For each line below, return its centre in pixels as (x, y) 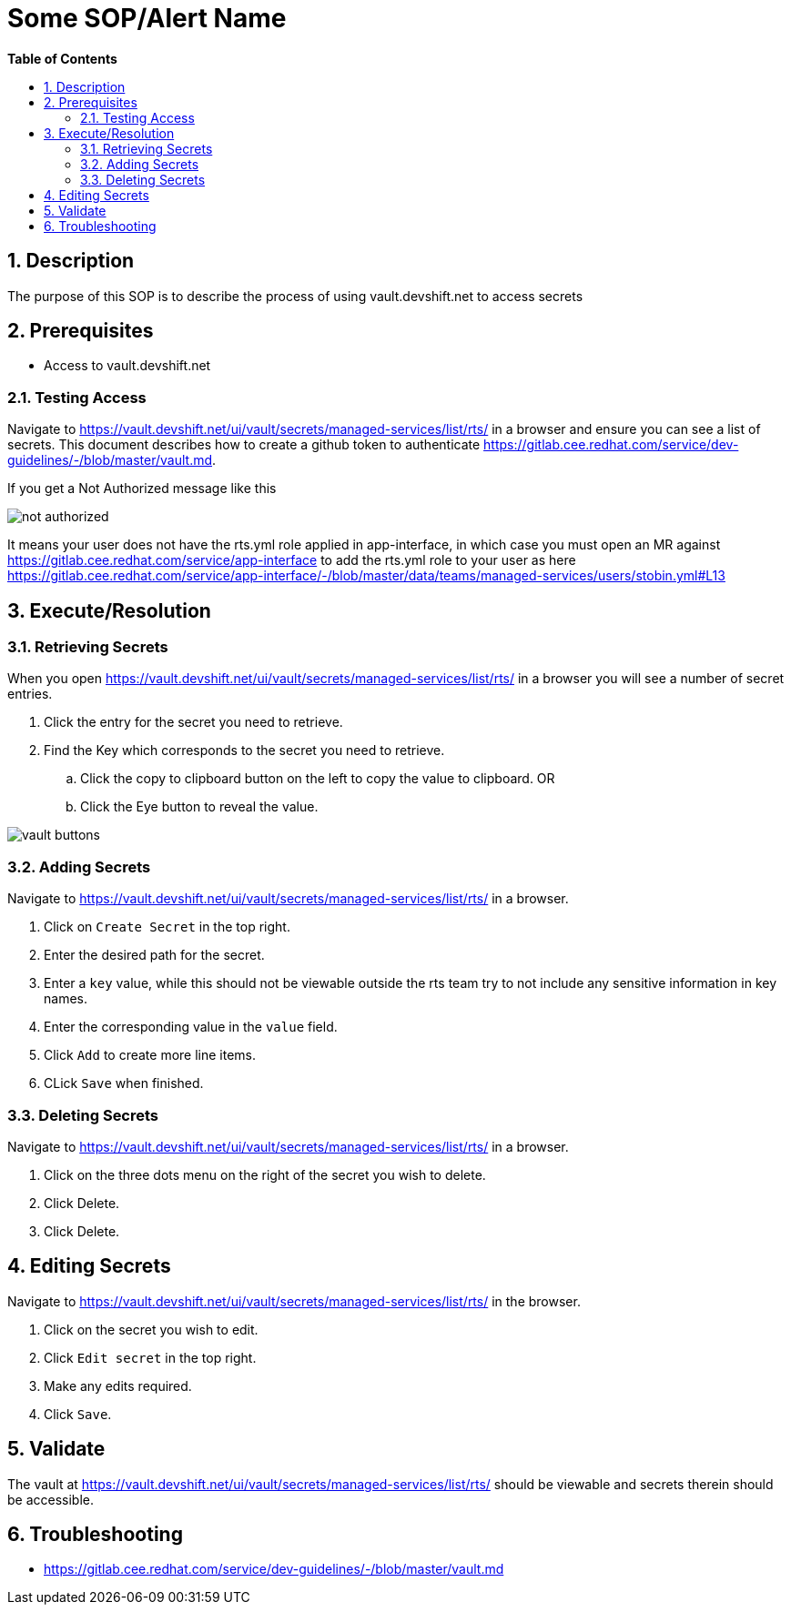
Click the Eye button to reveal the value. (199, 807)
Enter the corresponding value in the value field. (191, 1027)
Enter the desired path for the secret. (154, 955)
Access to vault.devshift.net (127, 366)
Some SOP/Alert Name (147, 18)
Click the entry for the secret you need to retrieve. (193, 722)
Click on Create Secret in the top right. (167, 927)
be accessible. (51, 1499)
